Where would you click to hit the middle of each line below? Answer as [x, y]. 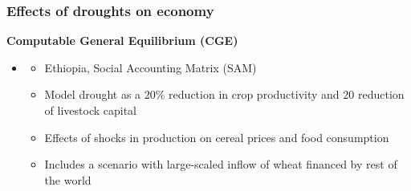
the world [68, 179]
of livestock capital [91, 110]
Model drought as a [93, 94]
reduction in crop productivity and [254, 94]
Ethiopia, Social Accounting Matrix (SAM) [151, 67]
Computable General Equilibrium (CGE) [122, 41]
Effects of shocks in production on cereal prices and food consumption [217, 137]
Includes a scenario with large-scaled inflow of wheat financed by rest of [221, 164]
